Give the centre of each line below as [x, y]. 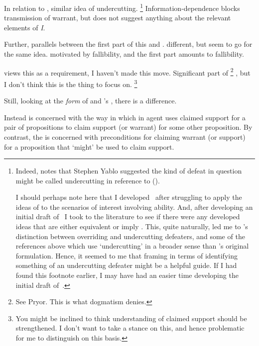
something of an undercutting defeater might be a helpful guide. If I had [126, 265]
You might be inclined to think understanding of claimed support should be [131, 318]
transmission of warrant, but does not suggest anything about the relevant [118, 18]
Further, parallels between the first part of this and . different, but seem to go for [128, 44]
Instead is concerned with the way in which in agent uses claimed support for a [125, 117]
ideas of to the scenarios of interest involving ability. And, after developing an [134, 207]
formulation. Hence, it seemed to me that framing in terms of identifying [127, 255]
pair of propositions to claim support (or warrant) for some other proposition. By [128, 127]
